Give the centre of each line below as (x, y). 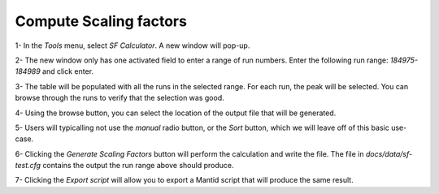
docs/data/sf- (389, 153)
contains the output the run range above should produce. (138, 166)
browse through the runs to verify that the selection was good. (120, 98)
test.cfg (28, 166)
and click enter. (67, 71)
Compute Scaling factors (101, 21)
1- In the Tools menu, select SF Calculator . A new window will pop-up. (133, 45)
